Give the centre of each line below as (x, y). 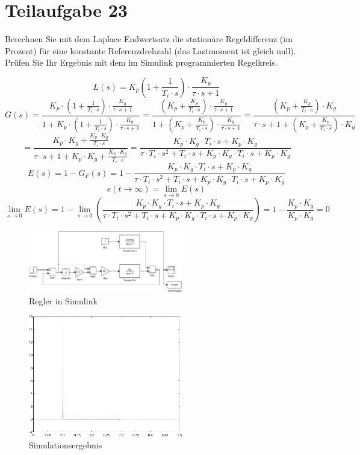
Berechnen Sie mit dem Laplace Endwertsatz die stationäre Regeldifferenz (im (149, 39)
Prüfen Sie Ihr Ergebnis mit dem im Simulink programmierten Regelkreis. (141, 62)
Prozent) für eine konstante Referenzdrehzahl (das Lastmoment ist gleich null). (151, 50)
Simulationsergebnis (66, 444)
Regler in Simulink (63, 300)
